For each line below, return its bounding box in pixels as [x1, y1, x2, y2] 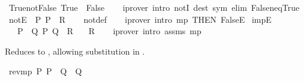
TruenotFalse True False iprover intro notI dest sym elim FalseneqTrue [8, 1, 300, 13]
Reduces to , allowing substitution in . [5, 44, 145, 57]
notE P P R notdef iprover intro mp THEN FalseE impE [8, 13, 272, 25]
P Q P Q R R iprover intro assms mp [17, 25, 201, 37]
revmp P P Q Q [8, 65, 82, 77]
